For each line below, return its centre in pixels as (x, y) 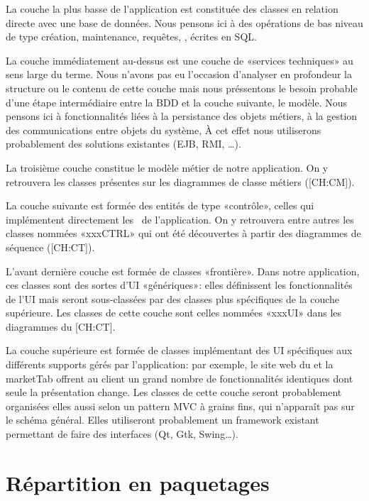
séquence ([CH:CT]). (50, 247)
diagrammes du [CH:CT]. (61, 326)
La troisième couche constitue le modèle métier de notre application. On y (167, 167)
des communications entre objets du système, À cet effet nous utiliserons (164, 130)
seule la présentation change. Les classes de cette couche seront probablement (174, 392)
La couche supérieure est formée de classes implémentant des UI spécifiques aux (179, 350)
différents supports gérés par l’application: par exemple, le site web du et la (170, 364)
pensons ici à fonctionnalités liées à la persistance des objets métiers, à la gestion (182, 116)
